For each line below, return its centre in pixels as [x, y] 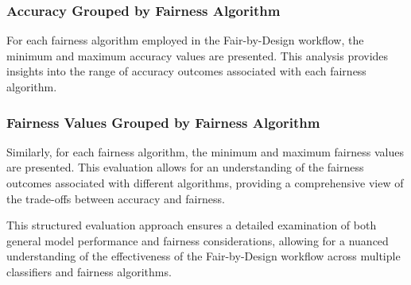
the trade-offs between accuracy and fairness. [116, 198]
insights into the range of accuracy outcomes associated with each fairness [186, 71]
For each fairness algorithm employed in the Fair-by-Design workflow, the [185, 40]
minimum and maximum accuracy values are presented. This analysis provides [198, 55]
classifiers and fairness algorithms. [89, 271]
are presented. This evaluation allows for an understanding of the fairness [185, 167]
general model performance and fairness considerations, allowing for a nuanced [198, 240]
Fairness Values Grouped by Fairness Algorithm [163, 122]
